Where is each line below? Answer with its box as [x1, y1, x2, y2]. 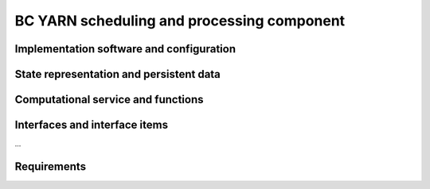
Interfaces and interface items [14, 118, 169, 132]
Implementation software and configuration [14, 42, 236, 56]
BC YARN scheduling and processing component [14, 12, 346, 29]
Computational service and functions [14, 93, 204, 106]
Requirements [14, 160, 87, 173]
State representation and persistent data [14, 67, 221, 81]
